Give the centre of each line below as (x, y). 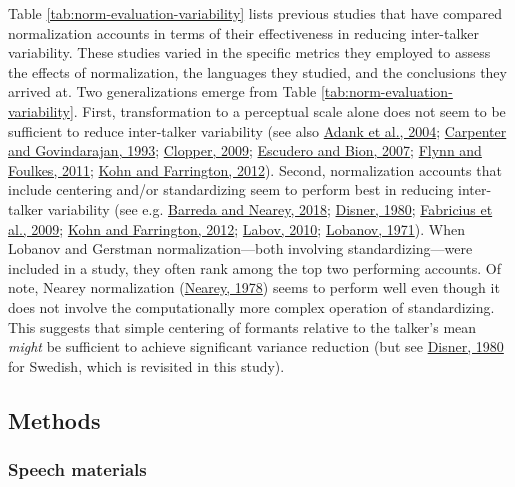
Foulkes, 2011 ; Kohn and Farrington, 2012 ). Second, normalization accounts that (255, 169)
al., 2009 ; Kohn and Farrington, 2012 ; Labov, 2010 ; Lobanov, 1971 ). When (236, 228)
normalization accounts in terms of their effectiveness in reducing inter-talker (244, 32)
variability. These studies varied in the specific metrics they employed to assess (249, 52)
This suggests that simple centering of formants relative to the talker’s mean (242, 326)
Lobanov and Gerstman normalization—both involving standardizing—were (240, 248)
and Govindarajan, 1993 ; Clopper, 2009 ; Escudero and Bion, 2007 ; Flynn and (245, 150)
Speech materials (77, 468)
